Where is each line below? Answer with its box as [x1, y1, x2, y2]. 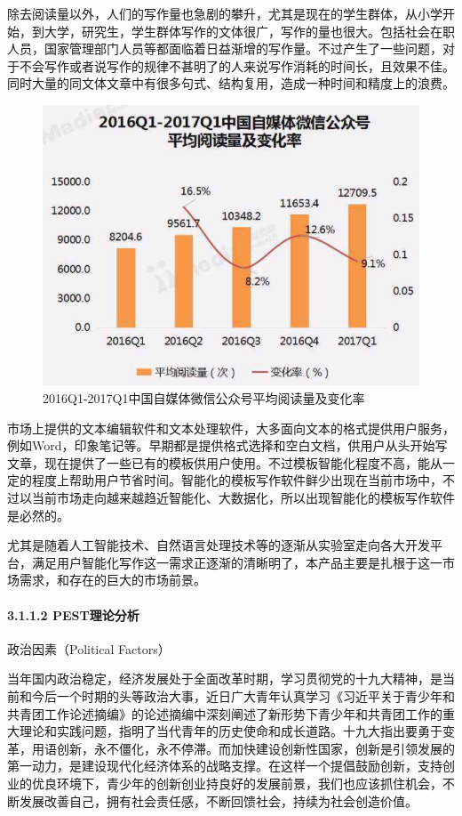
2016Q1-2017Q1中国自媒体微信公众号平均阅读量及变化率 [43, 389, 365, 408]
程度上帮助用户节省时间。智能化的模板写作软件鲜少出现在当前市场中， [31, 471, 442, 489]
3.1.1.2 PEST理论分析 [7, 605, 139, 624]
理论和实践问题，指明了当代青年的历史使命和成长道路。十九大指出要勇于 [19, 722, 442, 740]
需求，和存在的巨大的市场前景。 [19, 570, 206, 589]
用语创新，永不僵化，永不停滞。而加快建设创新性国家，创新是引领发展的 [31, 739, 455, 757]
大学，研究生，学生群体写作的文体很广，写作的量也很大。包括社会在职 [44, 21, 455, 40]
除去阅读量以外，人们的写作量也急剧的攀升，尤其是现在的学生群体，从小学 [7, 4, 442, 22]
